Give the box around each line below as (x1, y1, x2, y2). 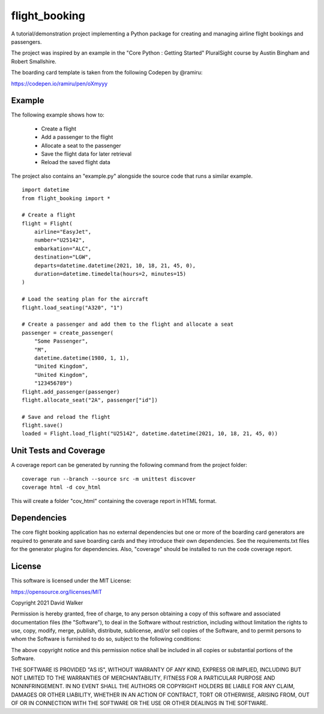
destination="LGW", (34, 254, 92, 261)
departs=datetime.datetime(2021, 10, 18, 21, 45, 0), (34, 262, 196, 269)
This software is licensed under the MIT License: (11, 577, 131, 584)
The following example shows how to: (11, 111, 105, 118)
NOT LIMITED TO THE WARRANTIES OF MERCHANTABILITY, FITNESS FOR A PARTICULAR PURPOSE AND (11, 674, 275, 682)
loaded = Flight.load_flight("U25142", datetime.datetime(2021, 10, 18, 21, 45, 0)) (22, 430, 278, 437)
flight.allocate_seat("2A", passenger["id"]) (22, 397, 158, 403)
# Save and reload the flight (22, 413, 111, 420)
